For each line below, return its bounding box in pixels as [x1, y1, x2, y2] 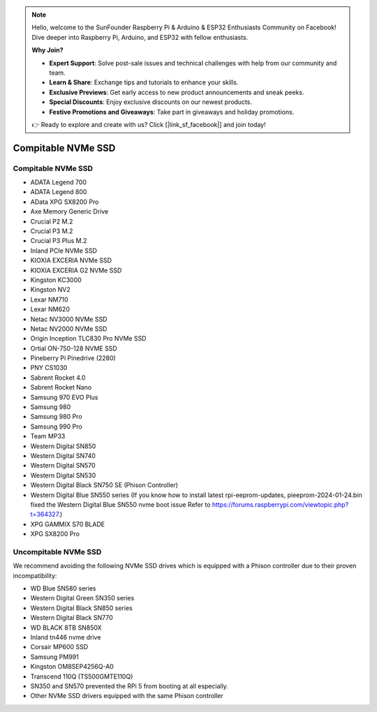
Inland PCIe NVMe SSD [30, 246, 98, 255]
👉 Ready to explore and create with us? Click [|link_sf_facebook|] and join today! [31, 120, 266, 128]
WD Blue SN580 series [30, 584, 96, 593]
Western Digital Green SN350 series [30, 594, 135, 602]
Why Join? [31, 46, 64, 54]
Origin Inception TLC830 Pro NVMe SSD [30, 334, 147, 343]
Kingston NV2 [30, 285, 71, 294]
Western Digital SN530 [30, 471, 96, 480]
